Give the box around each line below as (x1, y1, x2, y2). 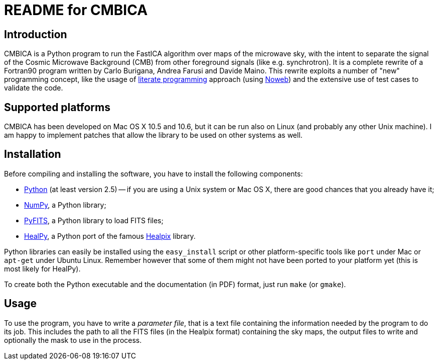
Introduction (4, 28, 67, 41)
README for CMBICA (4, 2, 148, 19)
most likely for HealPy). (4, 264, 81, 273)
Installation (4, 148, 61, 161)
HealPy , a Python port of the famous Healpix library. (24, 231, 196, 240)
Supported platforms (4, 101, 110, 114)
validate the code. (4, 83, 63, 93)
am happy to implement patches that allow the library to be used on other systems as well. (4, 131, 303, 140)
